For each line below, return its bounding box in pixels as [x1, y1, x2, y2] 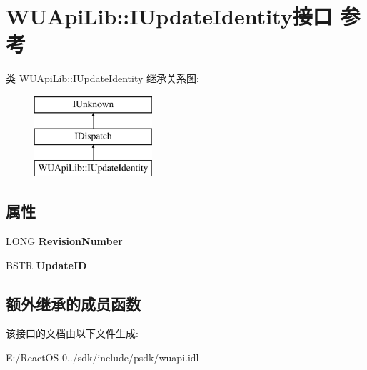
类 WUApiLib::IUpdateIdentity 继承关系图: [6, 71, 199, 86]
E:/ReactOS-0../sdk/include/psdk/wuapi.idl [6, 350, 199, 365]
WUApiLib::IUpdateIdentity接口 [6, 1, 333, 31]
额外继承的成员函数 [6, 292, 141, 314]
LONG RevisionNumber [6, 234, 123, 249]
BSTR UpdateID [6, 257, 87, 272]
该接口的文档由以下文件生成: [6, 326, 139, 341]
